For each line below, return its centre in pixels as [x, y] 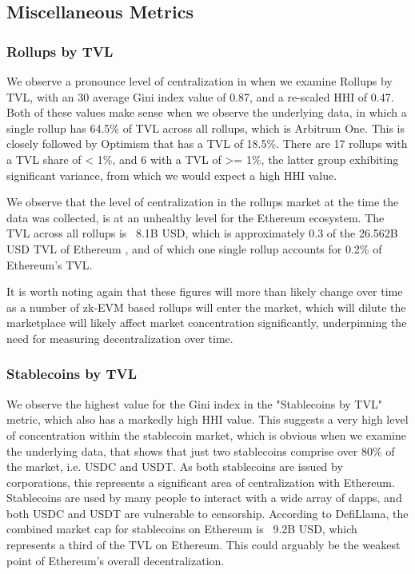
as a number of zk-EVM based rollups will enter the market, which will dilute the [206, 307]
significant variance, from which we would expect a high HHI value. [172, 175]
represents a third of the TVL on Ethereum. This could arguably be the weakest [204, 545]
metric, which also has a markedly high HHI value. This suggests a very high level [207, 419]
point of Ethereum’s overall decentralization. [116, 560]
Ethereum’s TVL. [50, 264]
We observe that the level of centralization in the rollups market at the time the [203, 202]
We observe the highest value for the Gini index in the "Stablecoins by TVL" [194, 403]
